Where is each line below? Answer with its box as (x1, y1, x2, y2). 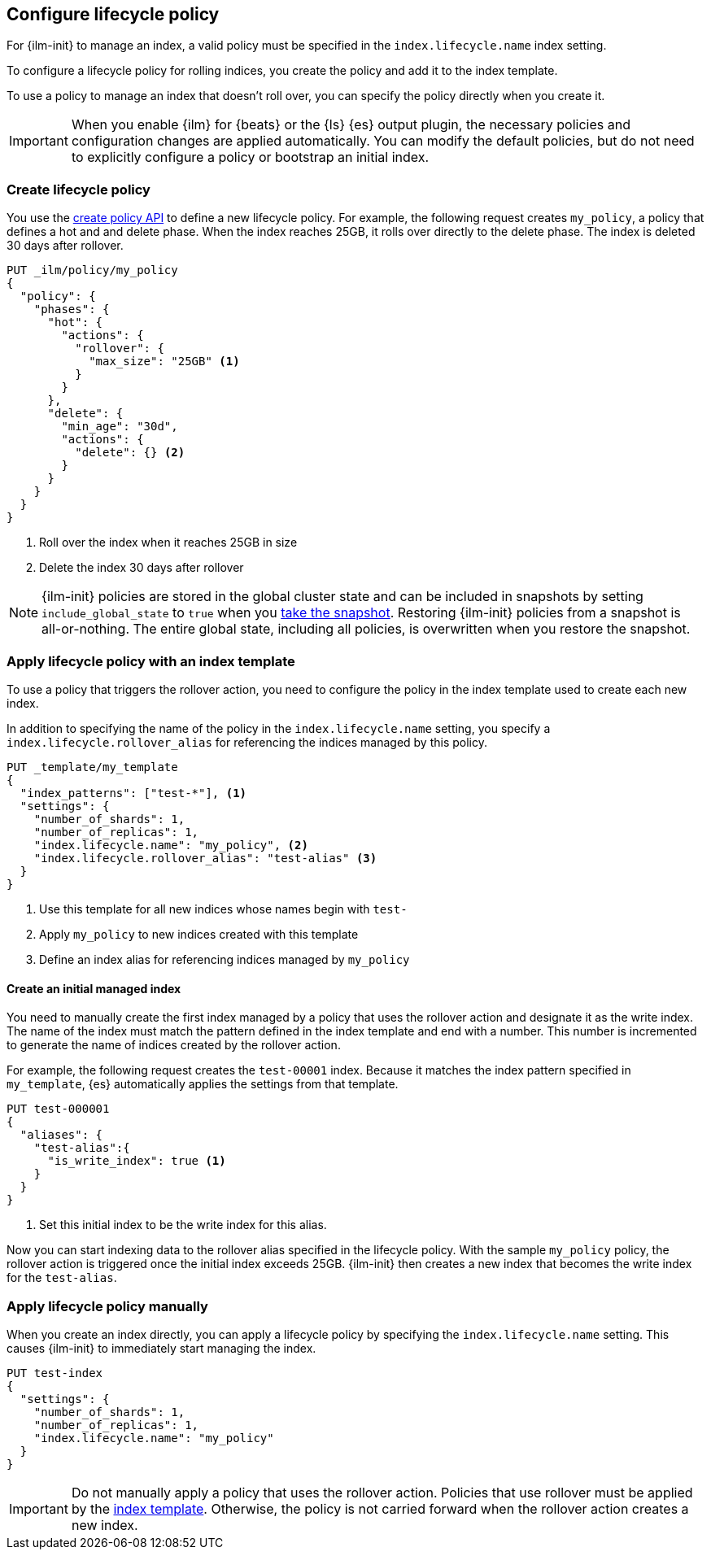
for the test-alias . (7, 1271, 117, 1285)
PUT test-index (7, 1366, 103, 1379)
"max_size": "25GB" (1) (89, 355, 240, 368)
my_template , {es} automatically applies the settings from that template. (7, 1077, 399, 1092)
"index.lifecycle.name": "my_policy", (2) (33, 838, 308, 852)
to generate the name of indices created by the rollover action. (7, 1038, 341, 1053)
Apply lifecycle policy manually (7, 1297, 208, 1314)
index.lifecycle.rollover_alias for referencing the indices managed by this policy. (7, 734, 488, 749)
